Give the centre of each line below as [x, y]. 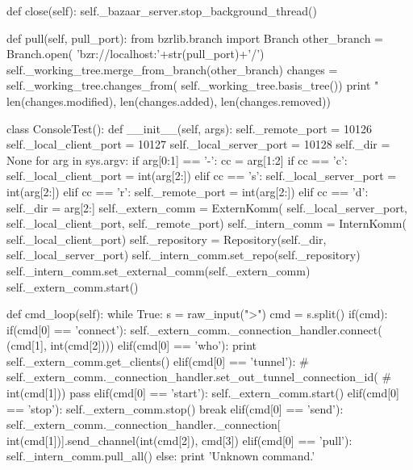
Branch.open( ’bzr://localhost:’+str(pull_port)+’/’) [136, 54]
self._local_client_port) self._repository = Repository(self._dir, [167, 239]
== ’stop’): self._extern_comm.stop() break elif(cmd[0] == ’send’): [175, 408]
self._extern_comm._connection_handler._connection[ [144, 424]
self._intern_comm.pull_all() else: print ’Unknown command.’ [161, 456]
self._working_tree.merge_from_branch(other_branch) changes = [172, 69]
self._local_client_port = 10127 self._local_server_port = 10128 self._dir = [198, 144]
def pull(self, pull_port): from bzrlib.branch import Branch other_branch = [195, 38]
